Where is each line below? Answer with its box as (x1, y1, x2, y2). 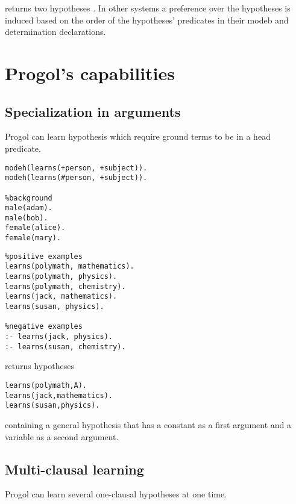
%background (5, 193, 52, 202)
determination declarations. (5, 25, 106, 38)
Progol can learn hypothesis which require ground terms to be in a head (5, 130, 271, 143)
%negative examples (5, 322, 83, 331)
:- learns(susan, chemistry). (5, 342, 126, 351)
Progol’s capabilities (5, 60, 175, 85)
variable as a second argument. (5, 430, 119, 443)
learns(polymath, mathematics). (5, 262, 134, 271)
